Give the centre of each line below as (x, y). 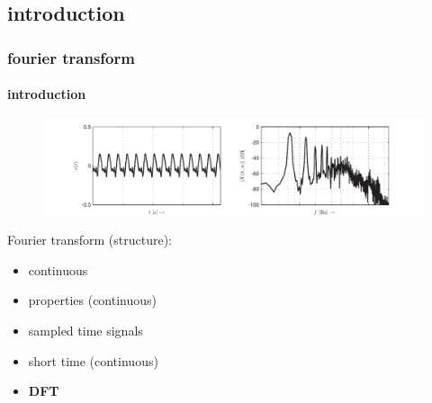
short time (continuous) (93, 360)
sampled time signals (85, 330)
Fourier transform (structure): (90, 240)
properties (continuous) (92, 300)
